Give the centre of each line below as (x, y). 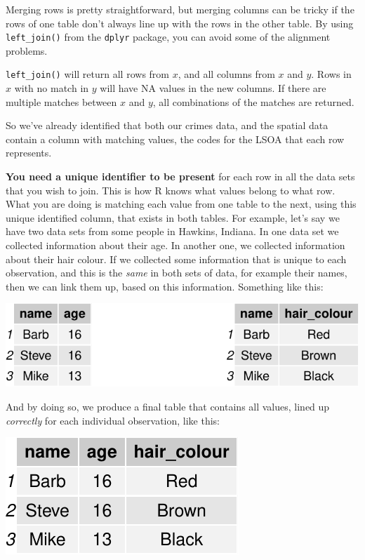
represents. (29, 153)
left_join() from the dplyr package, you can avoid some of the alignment (168, 37)
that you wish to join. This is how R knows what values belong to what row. (171, 190)
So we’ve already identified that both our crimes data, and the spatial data (167, 125)
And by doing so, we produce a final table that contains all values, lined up (168, 407)
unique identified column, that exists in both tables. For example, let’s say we (173, 217)
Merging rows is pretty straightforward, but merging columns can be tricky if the (180, 9)
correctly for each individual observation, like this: (113, 420)
